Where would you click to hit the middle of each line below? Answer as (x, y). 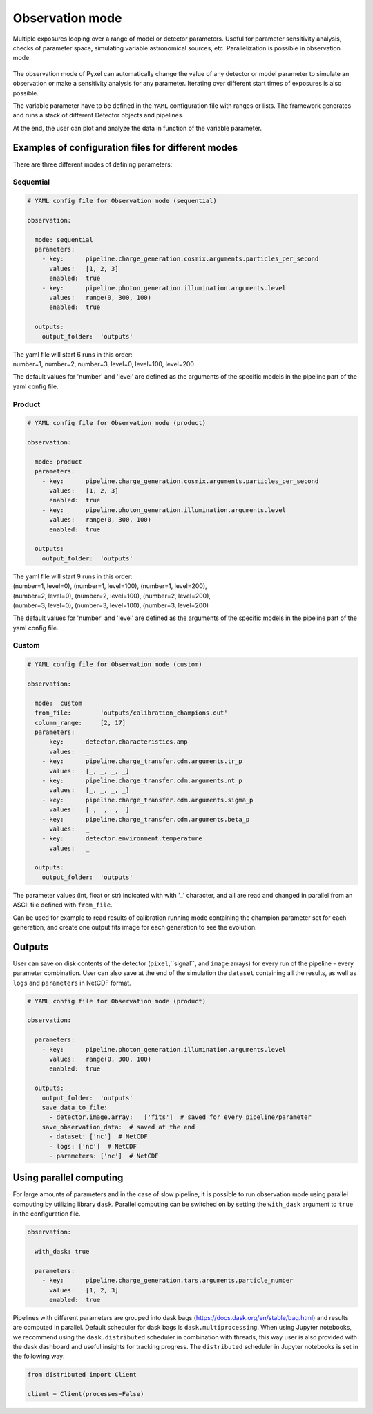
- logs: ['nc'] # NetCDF (93, 1146)
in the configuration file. (47, 1214)
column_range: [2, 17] (80, 723)
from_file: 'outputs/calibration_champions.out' (131, 713)
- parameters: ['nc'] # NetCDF (104, 1156)
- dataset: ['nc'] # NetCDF (98, 1137)
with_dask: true (62, 1251)
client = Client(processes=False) (86, 1394)
